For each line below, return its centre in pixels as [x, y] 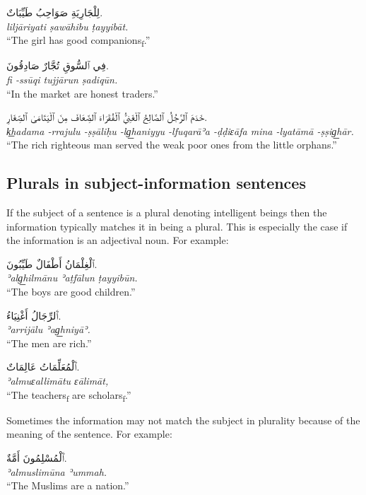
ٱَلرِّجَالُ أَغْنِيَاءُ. [34, 315]
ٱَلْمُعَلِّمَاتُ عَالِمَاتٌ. [43, 367]
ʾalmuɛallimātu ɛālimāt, [58, 381]
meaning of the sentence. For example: [89, 434]
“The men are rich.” [49, 343]
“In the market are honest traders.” [82, 93]
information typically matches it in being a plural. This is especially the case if [177, 226]
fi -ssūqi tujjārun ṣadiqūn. [62, 79]
